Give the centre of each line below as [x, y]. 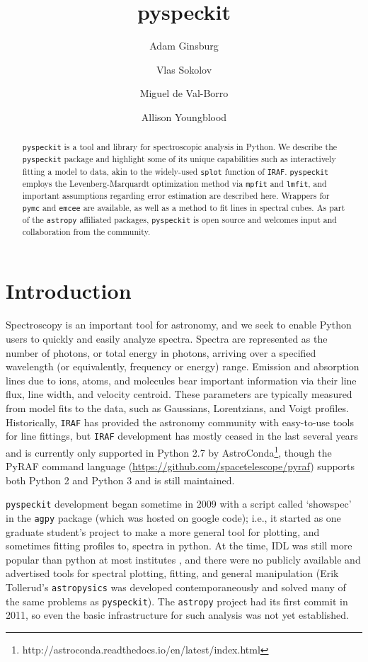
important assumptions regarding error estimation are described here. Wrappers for [176, 195]
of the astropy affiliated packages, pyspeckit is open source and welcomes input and [179, 219]
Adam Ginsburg [184, 46]
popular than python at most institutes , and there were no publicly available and [183, 559]
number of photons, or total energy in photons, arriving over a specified [161, 352]
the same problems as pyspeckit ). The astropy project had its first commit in [177, 601]
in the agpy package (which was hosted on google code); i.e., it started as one [173, 517]
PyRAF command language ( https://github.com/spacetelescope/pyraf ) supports [180, 466]
